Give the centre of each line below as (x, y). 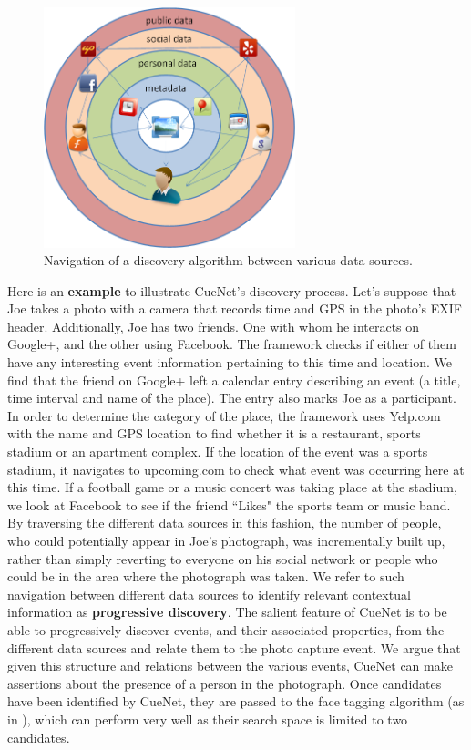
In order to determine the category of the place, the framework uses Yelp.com (224, 415)
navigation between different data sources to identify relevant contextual (209, 594)
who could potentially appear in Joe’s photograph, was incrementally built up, (226, 541)
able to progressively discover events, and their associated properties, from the (226, 629)
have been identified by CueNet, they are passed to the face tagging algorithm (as (236, 701)
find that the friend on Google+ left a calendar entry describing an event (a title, (234, 380)
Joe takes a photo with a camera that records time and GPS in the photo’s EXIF (235, 308)
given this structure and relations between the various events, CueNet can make (230, 666)
